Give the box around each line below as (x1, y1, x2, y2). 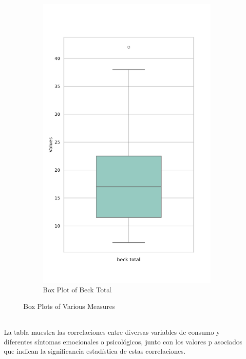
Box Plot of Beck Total (43, 285, 112, 295)
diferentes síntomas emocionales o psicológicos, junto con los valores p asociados (4, 336, 243, 346)
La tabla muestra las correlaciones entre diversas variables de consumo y (4, 327, 220, 337)
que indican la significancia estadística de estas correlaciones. (4, 346, 186, 356)
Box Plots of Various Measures (23, 301, 115, 311)
